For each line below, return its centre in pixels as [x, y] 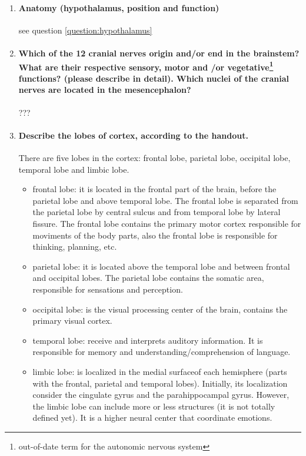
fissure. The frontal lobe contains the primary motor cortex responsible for [167, 223]
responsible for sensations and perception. [108, 289]
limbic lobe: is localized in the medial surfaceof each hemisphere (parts [160, 371]
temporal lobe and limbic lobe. [74, 169]
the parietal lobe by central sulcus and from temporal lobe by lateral [157, 212]
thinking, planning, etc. [75, 247]
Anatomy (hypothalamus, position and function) [119, 7]
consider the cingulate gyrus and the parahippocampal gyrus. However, [161, 395]
